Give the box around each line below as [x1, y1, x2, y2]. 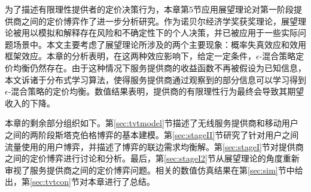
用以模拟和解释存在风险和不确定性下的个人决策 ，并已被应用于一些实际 [21, 26, 298, 39]
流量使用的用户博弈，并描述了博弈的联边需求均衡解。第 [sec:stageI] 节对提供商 [5, 140, 304, 153]
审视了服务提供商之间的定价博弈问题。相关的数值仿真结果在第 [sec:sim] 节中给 [5, 163, 303, 176]
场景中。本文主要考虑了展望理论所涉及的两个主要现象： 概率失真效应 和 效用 [13, 38, 306, 50]
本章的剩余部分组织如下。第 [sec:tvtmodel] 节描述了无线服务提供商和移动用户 [5, 117, 298, 129]
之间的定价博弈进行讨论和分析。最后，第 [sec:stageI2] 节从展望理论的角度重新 [5, 152, 300, 164]
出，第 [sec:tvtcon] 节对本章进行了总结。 [5, 175, 155, 188]
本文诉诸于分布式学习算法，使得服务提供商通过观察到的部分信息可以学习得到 [5, 73, 306, 86]
